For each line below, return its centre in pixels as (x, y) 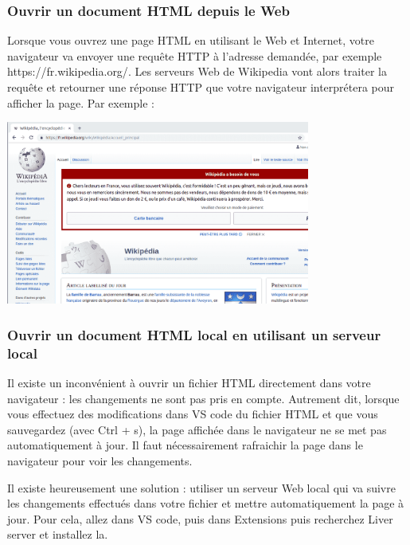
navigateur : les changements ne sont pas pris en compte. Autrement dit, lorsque (203, 398)
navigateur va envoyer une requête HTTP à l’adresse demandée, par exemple (195, 55)
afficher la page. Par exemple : (81, 102)
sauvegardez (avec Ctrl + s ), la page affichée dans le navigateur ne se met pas (197, 429)
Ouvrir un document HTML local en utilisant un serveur (194, 334)
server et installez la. (58, 534)
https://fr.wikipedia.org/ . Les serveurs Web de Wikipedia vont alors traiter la (197, 71)
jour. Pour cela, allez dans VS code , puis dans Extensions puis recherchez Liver (200, 518)
